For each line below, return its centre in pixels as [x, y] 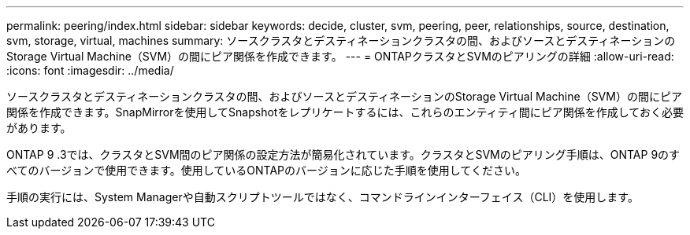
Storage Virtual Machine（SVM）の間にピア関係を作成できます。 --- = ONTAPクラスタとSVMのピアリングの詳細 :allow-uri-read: [340, 56]
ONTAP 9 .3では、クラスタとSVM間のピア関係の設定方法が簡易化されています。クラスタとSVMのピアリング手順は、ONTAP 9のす [343, 154]
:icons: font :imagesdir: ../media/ [90, 70]
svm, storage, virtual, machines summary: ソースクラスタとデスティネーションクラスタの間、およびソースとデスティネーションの [341, 40]
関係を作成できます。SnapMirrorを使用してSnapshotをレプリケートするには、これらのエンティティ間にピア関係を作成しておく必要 [345, 112]
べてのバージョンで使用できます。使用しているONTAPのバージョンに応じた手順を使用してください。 [266, 170]
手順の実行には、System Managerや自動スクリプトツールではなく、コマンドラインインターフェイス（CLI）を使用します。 [323, 197]
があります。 [39, 128]
